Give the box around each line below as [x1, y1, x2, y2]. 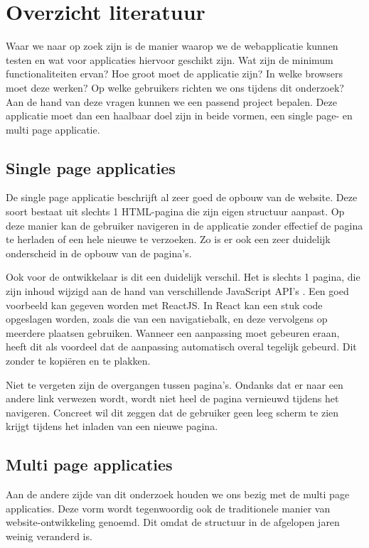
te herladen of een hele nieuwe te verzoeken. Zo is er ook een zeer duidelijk [6, 232, 331, 247]
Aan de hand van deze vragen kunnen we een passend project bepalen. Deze [6, 94, 337, 109]
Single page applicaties [6, 156, 176, 178]
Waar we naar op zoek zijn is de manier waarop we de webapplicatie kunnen [6, 38, 338, 53]
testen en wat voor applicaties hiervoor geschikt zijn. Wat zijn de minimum [6, 52, 333, 67]
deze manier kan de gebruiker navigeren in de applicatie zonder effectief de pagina [6, 217, 363, 232]
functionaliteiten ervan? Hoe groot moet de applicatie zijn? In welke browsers [6, 66, 343, 81]
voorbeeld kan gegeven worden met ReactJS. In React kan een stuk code [6, 297, 323, 312]
